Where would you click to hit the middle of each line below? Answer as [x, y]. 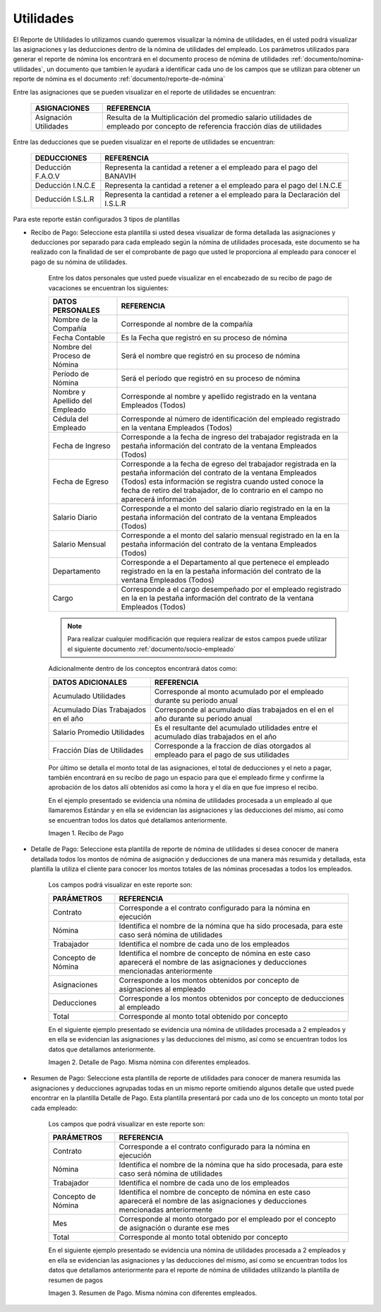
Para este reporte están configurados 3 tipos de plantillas [96, 220]
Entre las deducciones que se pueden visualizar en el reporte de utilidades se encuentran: [144, 142]
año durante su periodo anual [203, 718]
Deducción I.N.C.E [65, 186]
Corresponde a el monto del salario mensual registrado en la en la [230, 535]
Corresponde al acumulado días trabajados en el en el [244, 710]
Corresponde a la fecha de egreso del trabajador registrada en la [229, 464]
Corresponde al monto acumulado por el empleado [239, 691]
